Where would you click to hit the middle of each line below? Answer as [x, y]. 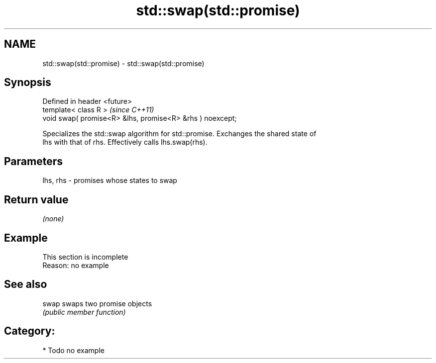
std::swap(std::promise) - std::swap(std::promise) [123, 63]
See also [26, 284]
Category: [30, 331]
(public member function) [84, 312]
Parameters [33, 161]
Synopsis [28, 83]
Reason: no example [76, 265]
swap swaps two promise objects [97, 303]
